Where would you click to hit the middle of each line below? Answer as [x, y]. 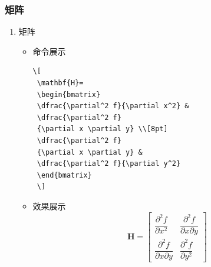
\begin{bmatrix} [69, 94]
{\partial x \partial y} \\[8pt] [102, 129]
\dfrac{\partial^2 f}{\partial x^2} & [113, 106]
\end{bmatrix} [64, 175]
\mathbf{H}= [60, 83]
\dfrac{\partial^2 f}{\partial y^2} [109, 164]
